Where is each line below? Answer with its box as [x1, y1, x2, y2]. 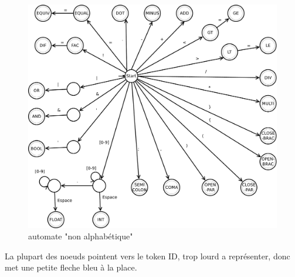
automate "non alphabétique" [28, 230, 133, 242]
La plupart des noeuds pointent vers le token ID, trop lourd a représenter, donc [5, 249, 290, 262]
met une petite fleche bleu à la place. [5, 261, 137, 273]
